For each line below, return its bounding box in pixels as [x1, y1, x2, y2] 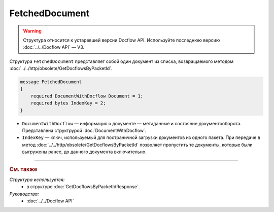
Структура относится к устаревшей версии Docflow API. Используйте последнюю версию [23, 37, 220, 43]
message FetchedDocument [20, 79, 82, 85]
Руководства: [9, 191, 39, 197]
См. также [9, 165, 38, 172]
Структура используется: [9, 176, 65, 183]
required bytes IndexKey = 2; [30, 100, 106, 106]
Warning [23, 28, 42, 34]
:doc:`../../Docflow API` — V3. [23, 44, 85, 50]
